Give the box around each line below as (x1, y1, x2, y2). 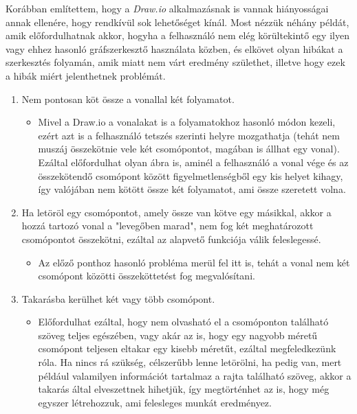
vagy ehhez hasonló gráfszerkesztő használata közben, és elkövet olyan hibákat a (6, 41, 343, 56)
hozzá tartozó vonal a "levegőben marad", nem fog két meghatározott (21, 218, 314, 233)
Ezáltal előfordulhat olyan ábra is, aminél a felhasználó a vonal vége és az (38, 154, 349, 169)
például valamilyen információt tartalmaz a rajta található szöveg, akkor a (38, 368, 351, 382)
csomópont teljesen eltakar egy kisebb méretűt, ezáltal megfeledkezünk (38, 341, 336, 356)
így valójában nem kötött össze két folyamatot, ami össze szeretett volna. (38, 182, 346, 196)
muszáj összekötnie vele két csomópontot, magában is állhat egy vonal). (38, 141, 340, 156)
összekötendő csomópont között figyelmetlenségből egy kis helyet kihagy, (38, 168, 343, 183)
